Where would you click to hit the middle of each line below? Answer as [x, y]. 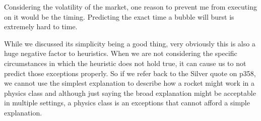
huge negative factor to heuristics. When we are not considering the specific [121, 53]
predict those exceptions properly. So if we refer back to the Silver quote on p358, [130, 73]
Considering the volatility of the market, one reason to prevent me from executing [130, 7]
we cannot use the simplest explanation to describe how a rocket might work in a [129, 83]
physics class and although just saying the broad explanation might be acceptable [130, 93]
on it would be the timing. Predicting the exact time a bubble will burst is [119, 16]
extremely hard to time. [41, 26]
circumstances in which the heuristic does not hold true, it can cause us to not [125, 63]
